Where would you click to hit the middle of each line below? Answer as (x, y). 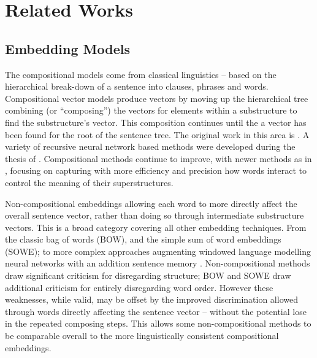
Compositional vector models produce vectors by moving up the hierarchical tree (157, 98)
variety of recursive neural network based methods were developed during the (150, 146)
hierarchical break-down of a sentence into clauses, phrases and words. (137, 86)
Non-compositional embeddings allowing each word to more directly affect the (151, 203)
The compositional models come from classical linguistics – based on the (141, 74)
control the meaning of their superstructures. (89, 182)
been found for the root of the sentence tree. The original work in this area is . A (157, 134)
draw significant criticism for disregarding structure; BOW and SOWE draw (148, 275)
